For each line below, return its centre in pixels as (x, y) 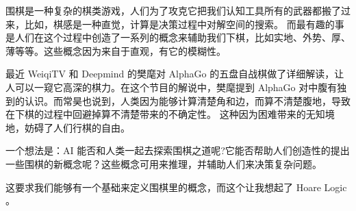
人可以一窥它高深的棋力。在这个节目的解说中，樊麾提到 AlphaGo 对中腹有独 (176, 87)
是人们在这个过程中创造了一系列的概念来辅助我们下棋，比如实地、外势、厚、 (178, 37)
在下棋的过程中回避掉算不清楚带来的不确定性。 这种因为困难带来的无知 (165, 114)
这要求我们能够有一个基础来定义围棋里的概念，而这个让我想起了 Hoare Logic (176, 187)
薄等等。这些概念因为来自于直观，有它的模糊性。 (116, 50)
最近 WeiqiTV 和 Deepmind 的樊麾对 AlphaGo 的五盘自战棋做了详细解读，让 (175, 74)
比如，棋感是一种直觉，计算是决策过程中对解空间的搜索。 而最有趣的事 (184, 24)
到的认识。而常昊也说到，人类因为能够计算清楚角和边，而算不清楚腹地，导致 (178, 100)
